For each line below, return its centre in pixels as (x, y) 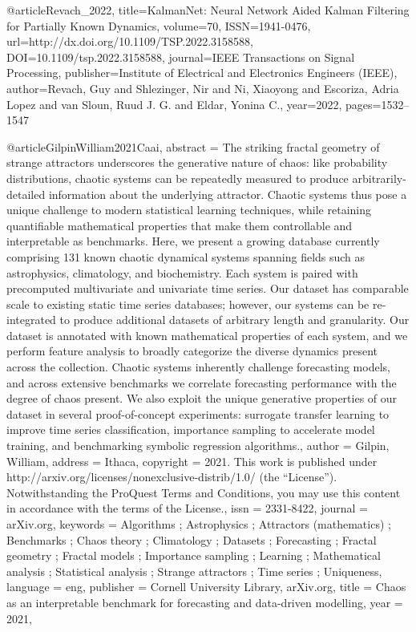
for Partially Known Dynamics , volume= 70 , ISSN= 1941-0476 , (159, 25)
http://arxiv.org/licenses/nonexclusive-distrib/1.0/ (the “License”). (172, 477)
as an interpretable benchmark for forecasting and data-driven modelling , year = (205, 602)
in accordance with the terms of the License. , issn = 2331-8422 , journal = (187, 508)
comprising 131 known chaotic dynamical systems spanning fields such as (186, 256)
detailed (26, 194)
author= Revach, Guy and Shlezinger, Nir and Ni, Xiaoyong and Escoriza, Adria (203, 88)
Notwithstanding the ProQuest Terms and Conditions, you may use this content (204, 492)
